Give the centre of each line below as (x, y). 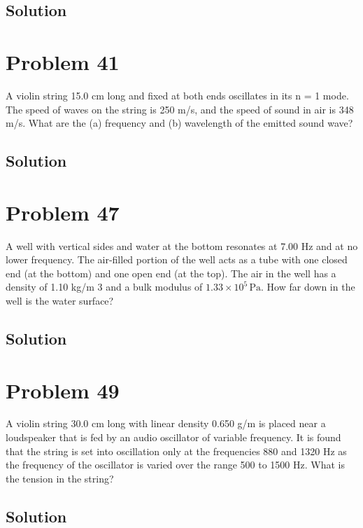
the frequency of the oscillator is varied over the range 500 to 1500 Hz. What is (175, 465)
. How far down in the (308, 287)
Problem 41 (63, 61)
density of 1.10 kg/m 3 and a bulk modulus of (104, 287)
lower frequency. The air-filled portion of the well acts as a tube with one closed (177, 259)
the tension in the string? (60, 478)
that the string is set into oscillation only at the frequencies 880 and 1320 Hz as (176, 451)
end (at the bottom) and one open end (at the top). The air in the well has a (171, 273)
